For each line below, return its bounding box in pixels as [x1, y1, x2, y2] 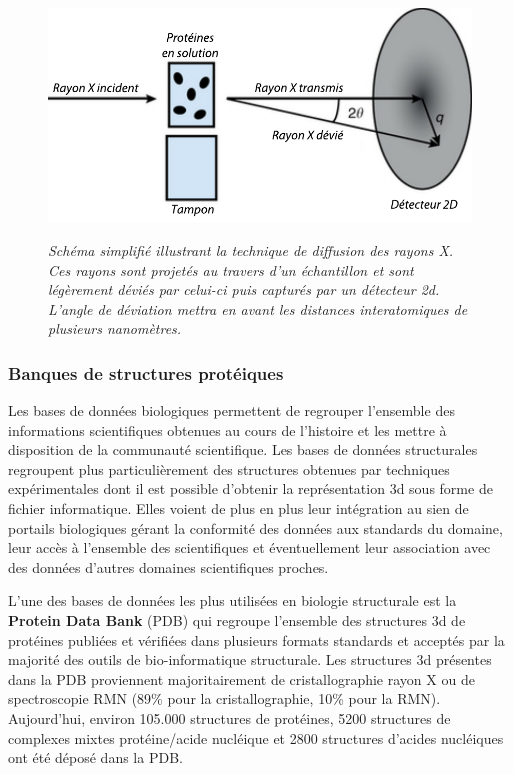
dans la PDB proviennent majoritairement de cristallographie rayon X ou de [8, 668, 475, 689]
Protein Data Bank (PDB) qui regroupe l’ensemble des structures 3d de [8, 610, 466, 631]
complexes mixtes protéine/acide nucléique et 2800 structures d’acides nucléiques [8, 727, 504, 748]
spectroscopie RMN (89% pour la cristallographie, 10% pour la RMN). [8, 688, 441, 709]
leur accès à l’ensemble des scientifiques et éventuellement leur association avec [8, 537, 491, 558]
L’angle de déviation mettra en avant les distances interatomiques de [48, 298, 468, 319]
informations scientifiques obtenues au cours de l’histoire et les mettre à [8, 419, 447, 440]
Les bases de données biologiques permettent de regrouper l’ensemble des [8, 400, 455, 421]
